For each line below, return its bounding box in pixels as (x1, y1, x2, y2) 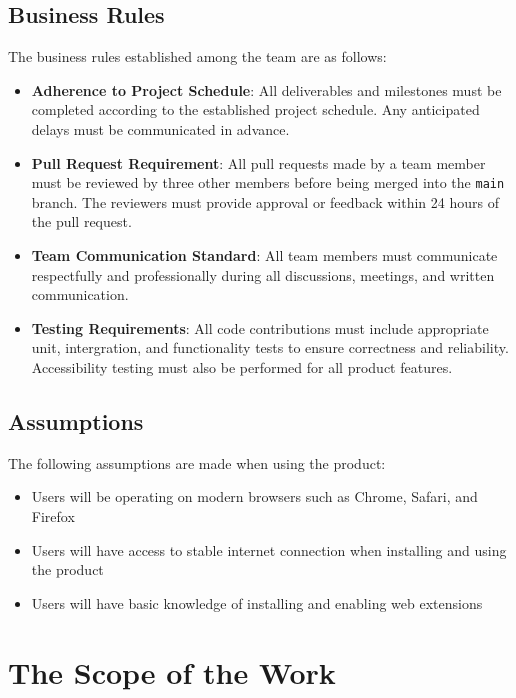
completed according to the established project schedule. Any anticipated (31, 99, 480, 120)
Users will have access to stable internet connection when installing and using (31, 539, 507, 560)
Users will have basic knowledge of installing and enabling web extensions (31, 592, 483, 613)
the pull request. (31, 211, 132, 232)
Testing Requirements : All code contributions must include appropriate (31, 317, 489, 338)
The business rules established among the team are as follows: (8, 46, 387, 67)
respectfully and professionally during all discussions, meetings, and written (31, 264, 495, 285)
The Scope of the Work (8, 651, 336, 692)
